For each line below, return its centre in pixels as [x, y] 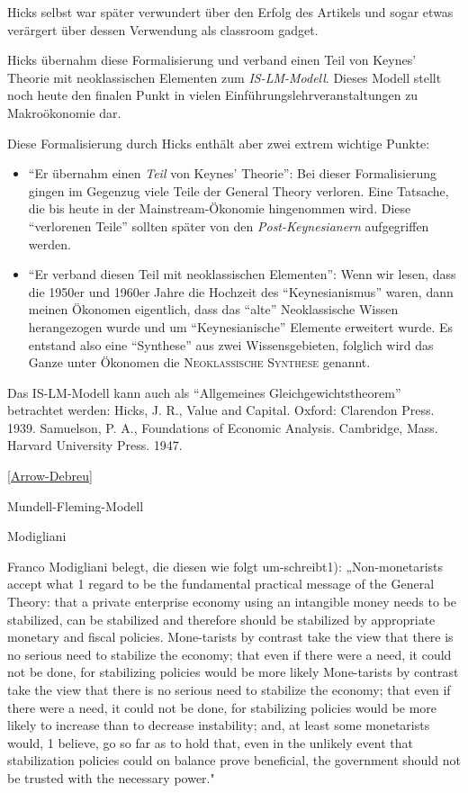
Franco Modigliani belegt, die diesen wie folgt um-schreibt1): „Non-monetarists [225, 566]
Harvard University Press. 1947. [95, 445]
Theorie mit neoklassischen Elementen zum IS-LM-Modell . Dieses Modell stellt [225, 77]
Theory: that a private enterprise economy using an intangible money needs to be [232, 602]
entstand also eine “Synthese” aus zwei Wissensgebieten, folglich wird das [231, 344]
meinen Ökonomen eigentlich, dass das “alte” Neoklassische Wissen [213, 309]
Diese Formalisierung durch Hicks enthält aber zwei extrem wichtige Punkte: [219, 143]
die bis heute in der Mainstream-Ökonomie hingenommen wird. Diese [220, 208]
